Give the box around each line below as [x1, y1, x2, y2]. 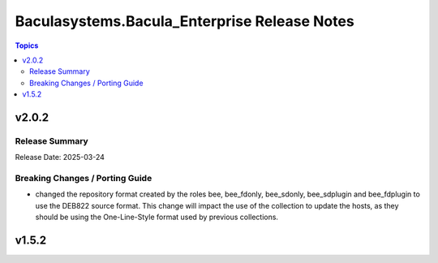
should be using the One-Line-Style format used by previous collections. [35, 212, 279, 222]
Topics [15, 41, 39, 50]
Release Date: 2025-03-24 [15, 153, 105, 162]
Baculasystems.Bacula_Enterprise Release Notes [15, 12, 354, 30]
